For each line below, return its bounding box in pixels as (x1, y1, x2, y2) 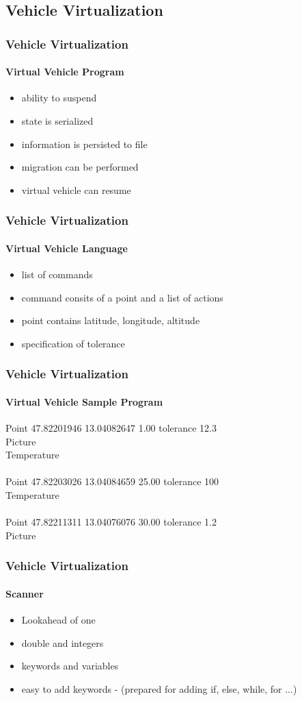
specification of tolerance (21, 336, 125, 350)
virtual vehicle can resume (21, 182, 131, 197)
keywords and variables (21, 659, 119, 673)
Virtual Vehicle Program (5, 64, 124, 79)
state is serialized (21, 114, 94, 128)
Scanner (5, 586, 44, 600)
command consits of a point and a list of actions (21, 290, 223, 304)
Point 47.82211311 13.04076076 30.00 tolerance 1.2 (5, 515, 217, 529)
